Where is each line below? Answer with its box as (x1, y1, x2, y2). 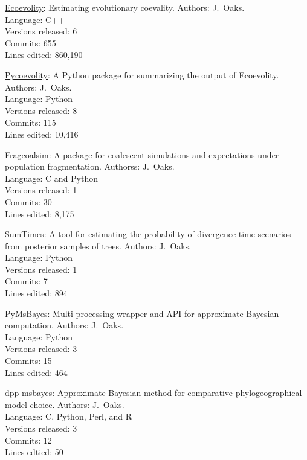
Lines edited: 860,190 (5, 48, 83, 61)
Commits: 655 (5, 36, 56, 49)
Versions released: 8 (5, 104, 77, 117)
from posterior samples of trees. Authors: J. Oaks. (5, 239, 192, 252)
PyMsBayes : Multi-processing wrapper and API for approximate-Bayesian (5, 307, 279, 319)
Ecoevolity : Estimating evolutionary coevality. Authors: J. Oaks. (5, 1, 245, 13)
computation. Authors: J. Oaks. (5, 319, 124, 331)
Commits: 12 (5, 433, 52, 446)
